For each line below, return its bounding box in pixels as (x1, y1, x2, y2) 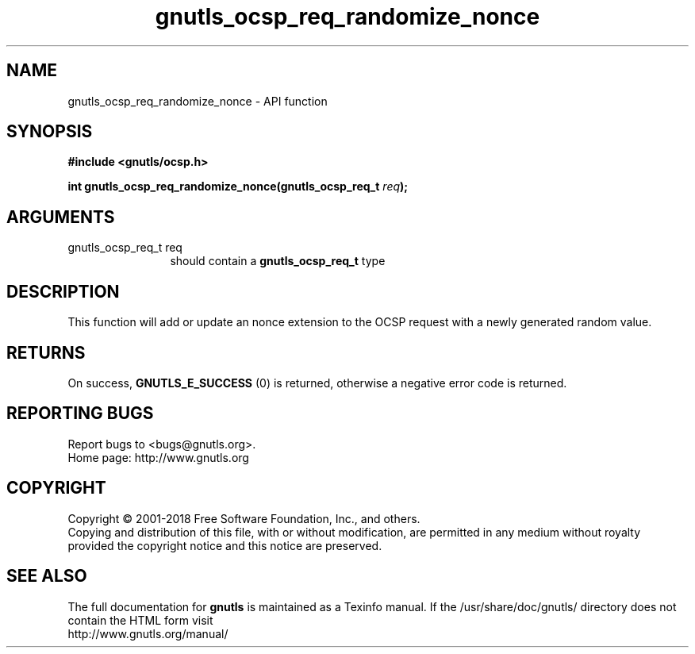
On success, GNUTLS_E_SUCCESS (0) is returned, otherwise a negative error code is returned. (67, 375, 567, 390)
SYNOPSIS (6, 121, 93, 142)
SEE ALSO (6, 566, 87, 587)
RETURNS (6, 342, 86, 363)
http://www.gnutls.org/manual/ (67, 626, 228, 641)
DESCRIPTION (6, 281, 120, 302)
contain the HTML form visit (67, 613, 213, 627)
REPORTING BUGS (6, 403, 154, 424)
